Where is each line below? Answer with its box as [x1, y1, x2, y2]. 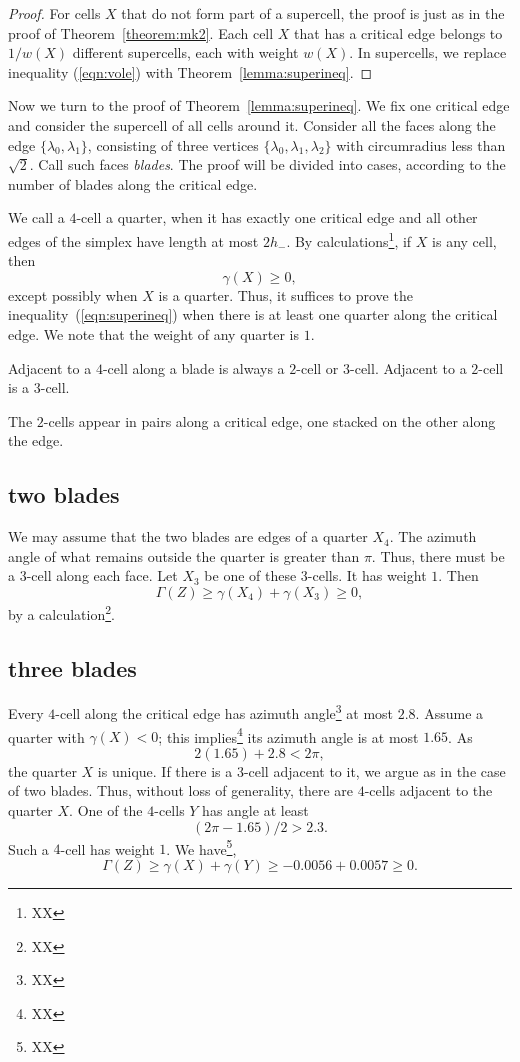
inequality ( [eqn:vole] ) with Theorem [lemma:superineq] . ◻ [8, 61, 373, 82]
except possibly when [8, 284, 138, 305]
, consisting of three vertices [87, 134, 259, 155]
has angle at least [202, 800, 309, 821]
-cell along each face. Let [26, 565, 178, 586]
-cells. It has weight [307, 565, 427, 586]
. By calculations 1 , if [286, 227, 412, 251]
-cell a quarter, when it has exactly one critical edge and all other [76, 207, 478, 228]
